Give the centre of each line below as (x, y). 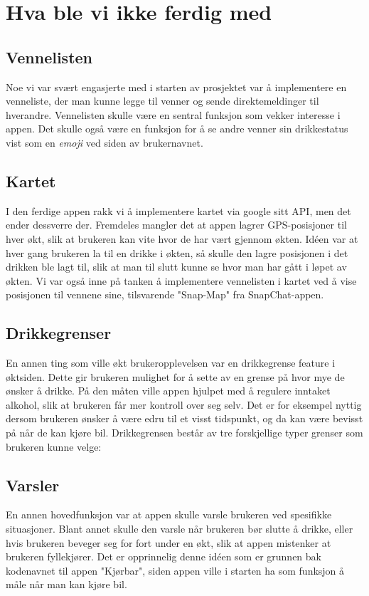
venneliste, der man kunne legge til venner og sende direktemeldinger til (162, 101)
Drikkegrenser (59, 333)
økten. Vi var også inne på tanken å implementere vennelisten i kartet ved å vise (181, 280)
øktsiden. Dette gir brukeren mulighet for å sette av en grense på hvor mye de (175, 376)
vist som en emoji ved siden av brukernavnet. (105, 142)
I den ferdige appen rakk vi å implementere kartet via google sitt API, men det (178, 210)
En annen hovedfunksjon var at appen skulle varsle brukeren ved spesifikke (169, 514)
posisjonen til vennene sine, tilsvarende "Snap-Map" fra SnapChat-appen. (165, 294)
